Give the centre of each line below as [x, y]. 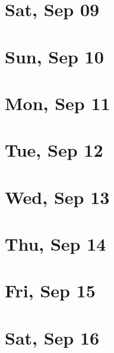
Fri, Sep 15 [50, 290]
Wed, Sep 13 [57, 197]
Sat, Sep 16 [52, 337]
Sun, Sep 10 [54, 56]
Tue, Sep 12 [54, 150]
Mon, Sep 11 [58, 103]
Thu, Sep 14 [56, 244]
